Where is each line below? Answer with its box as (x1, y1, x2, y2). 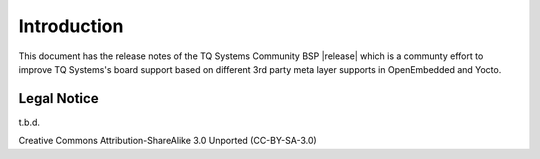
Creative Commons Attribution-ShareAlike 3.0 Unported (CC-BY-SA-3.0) (18, 135, 317, 147)
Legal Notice (18, 90, 99, 107)
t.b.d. (18, 116, 40, 128)
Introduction (18, 15, 124, 37)
